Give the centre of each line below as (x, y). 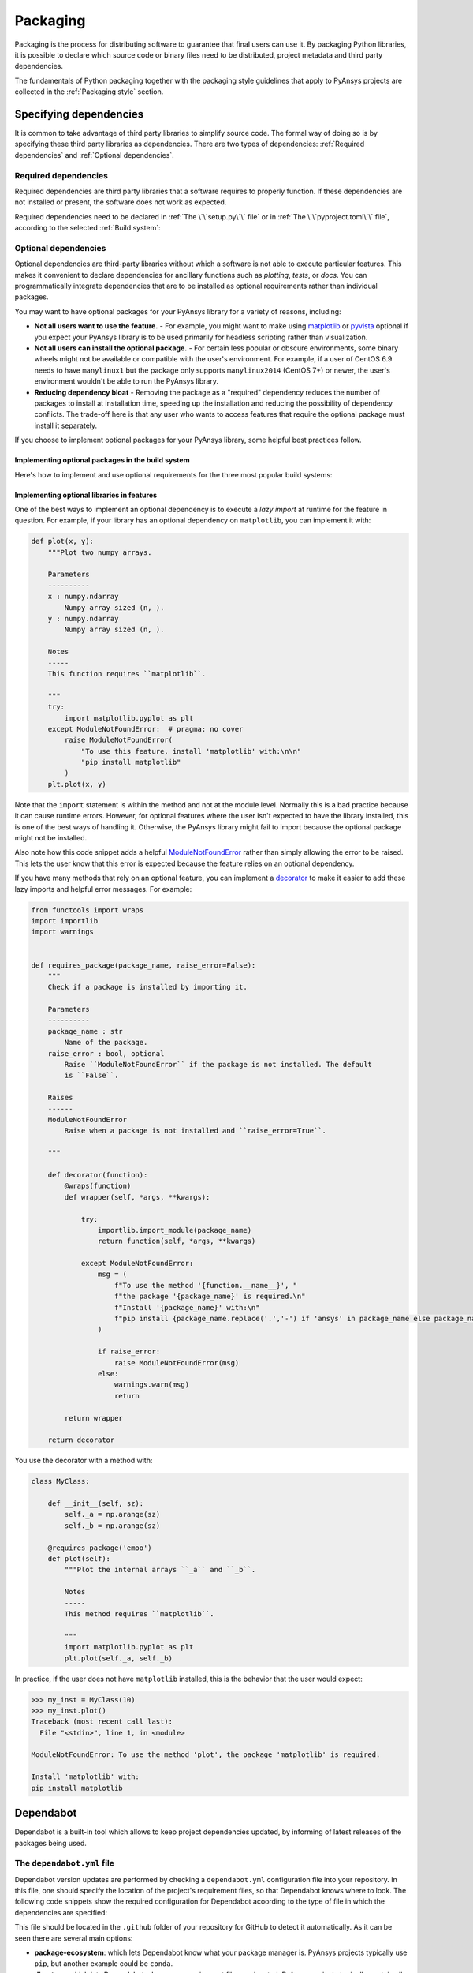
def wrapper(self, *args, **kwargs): (137, 1197)
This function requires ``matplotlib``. (127, 674)
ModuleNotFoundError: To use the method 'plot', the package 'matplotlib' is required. (206, 1755)
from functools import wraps (88, 910)
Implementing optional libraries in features (86, 495)
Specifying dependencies (79, 114)
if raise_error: (129, 1352)
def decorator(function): (98, 1175)
